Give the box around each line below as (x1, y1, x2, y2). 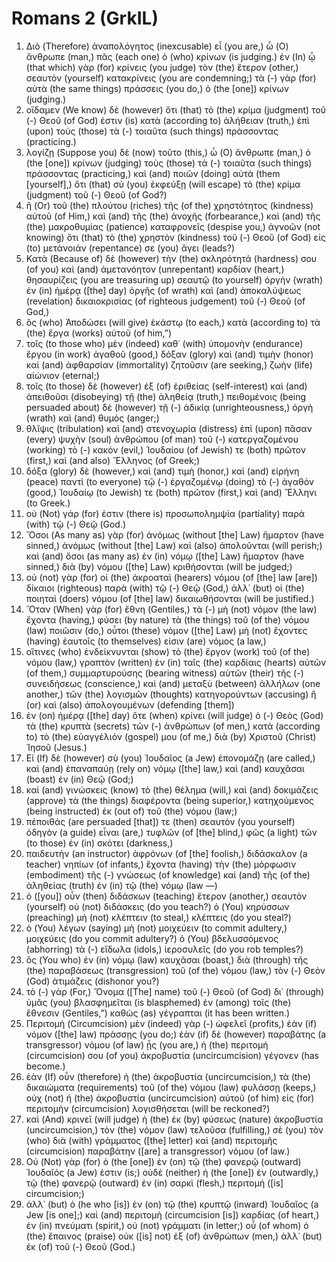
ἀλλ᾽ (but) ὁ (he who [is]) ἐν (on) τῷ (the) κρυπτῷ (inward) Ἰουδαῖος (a (25, 1198, 319, 1210)
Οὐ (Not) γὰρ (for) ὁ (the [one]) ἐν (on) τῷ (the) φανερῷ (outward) (25, 1155, 302, 1167)
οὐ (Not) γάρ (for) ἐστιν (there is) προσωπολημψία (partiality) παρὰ (25, 507, 306, 519)
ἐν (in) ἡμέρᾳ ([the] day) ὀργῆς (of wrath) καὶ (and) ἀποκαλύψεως (25, 284, 302, 296)
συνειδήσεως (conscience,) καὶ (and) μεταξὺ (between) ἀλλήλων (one (25, 677, 321, 689)
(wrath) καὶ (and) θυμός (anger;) (25, 412, 160, 424)
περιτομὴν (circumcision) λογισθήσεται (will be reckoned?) (25, 1102, 271, 1114)
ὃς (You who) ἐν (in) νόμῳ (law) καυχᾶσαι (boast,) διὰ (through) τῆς (25, 953, 309, 966)
